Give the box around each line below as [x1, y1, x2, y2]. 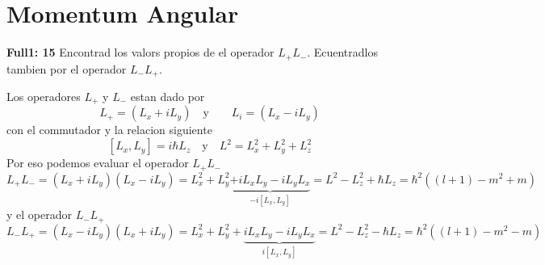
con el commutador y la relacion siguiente [6, 121, 212, 138]
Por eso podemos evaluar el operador [6, 154, 189, 171]
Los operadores [6, 88, 81, 105]
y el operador [6, 206, 72, 223]
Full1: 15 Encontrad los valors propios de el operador [6, 44, 275, 61]
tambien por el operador [6, 60, 127, 77]
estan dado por [130, 88, 205, 105]
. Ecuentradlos [307, 44, 378, 61]
